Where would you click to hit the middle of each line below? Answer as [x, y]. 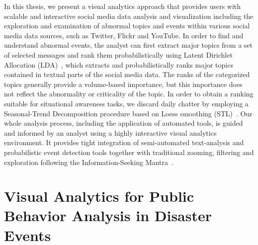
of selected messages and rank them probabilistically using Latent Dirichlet [118, 54]
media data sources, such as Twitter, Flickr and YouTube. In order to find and [124, 35]
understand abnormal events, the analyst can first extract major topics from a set [129, 45]
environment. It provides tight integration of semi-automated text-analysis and [124, 142]
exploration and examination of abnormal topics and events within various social [127, 26]
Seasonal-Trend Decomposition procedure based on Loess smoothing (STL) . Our [128, 113]
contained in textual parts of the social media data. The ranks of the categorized [127, 74]
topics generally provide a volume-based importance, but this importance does [123, 84]
